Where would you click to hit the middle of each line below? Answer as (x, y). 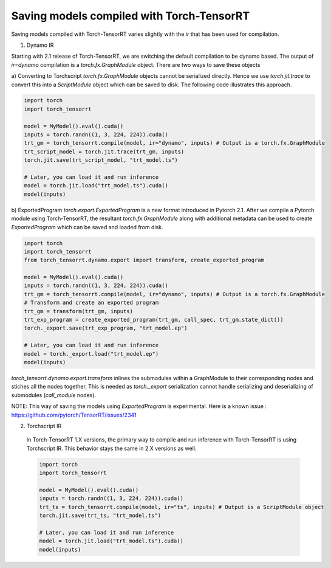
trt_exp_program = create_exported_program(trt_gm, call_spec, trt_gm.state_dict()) (154, 320)
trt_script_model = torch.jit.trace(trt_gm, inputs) (104, 151)
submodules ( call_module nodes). (54, 395)
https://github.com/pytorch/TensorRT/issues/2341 (74, 415)
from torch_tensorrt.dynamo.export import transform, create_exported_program (144, 260)
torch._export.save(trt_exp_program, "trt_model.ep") (106, 328)
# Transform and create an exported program (91, 303)
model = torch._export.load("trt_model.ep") (91, 354)
